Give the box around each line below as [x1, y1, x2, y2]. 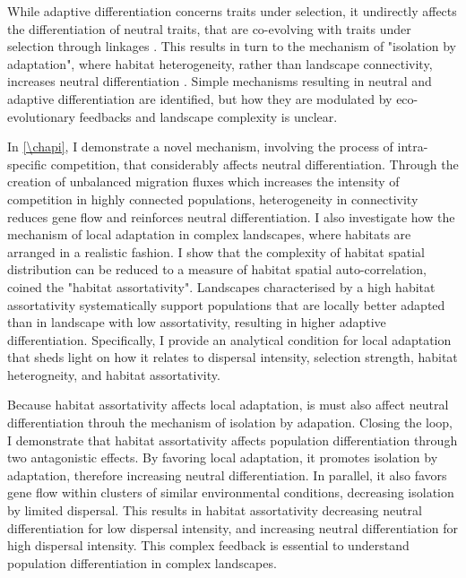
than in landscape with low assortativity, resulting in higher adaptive [7, 313, 386, 332]
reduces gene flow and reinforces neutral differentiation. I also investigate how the [7, 207, 455, 226]
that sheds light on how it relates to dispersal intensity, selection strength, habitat [7, 348, 458, 367]
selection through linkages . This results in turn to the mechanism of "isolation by [7, 37, 456, 56]
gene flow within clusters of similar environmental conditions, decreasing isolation [7, 483, 454, 502]
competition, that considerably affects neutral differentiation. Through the [50, 154, 459, 173]
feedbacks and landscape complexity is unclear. [79, 107, 338, 125]
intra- [397, 137, 428, 156]
